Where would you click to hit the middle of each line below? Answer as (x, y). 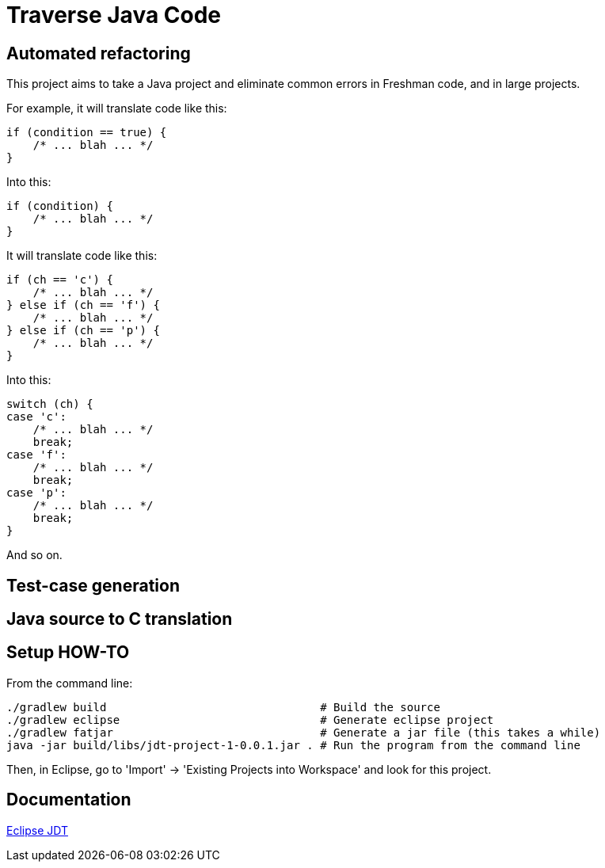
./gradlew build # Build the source (223, 707)
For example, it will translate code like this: (117, 108)
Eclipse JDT (37, 830)
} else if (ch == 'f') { (83, 305)
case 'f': (36, 455)
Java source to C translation (120, 619)
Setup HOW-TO (68, 653)
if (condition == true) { (87, 133)
